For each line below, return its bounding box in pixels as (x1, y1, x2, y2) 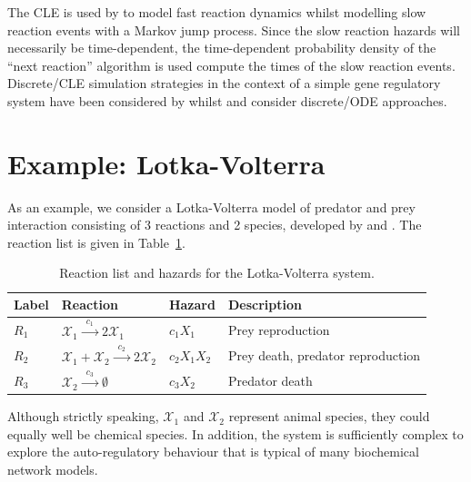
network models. (7, 460, 98, 479)
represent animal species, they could (228, 407, 430, 426)
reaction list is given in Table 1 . (7, 232, 185, 251)
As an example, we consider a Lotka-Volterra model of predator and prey (7, 197, 416, 216)
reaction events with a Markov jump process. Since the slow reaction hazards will (7, 20, 460, 39)
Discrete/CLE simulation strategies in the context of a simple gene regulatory (7, 74, 441, 93)
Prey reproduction (227, 320, 330, 339)
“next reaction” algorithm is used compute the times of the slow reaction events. (7, 55, 456, 74)
